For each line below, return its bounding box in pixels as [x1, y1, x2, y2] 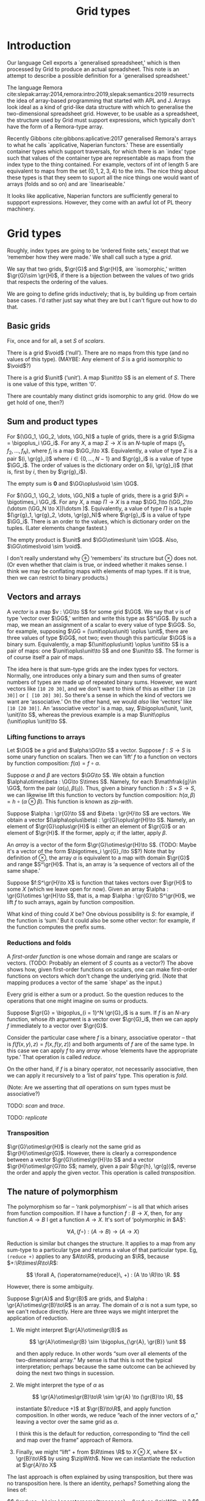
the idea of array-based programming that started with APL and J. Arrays [7, 97, 191, 104]
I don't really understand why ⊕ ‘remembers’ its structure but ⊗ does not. [7, 555, 198, 562]
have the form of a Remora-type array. [7, 122, 104, 130]
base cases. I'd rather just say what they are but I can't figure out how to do [7, 296, 198, 304]
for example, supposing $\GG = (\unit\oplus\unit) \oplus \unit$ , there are [7, 627, 189, 635]
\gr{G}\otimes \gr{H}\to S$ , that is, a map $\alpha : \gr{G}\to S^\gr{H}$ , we [7, 892, 196, 899]
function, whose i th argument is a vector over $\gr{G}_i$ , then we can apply [7, 1015, 199, 1023]
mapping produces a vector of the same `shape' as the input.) [7, 978, 162, 986]
